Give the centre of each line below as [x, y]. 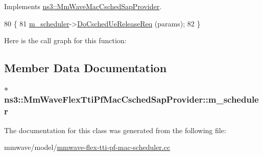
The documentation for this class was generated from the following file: [115, 130]
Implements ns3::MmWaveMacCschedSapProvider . [83, 6]
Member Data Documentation [86, 68]
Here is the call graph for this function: [65, 40]
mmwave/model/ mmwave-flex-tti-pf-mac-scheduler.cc [87, 147]
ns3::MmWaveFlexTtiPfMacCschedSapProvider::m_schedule [131, 99]
